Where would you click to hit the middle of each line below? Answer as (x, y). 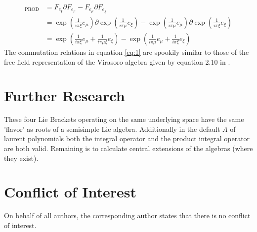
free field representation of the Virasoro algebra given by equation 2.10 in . (117, 61)
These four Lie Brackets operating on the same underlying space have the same (124, 119)
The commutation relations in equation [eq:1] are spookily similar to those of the (127, 52)
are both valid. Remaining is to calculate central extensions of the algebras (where (128, 148)
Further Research (64, 96)
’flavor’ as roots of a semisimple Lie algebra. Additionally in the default (112, 129)
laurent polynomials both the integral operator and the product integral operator (127, 138)
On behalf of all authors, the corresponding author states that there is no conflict (127, 215)
